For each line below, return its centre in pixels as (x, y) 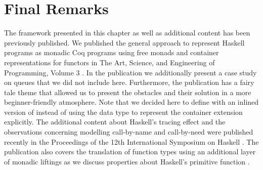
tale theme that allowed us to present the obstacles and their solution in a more (128, 92)
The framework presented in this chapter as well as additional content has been (127, 33)
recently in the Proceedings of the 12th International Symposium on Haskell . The (131, 141)
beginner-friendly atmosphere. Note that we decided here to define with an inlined (131, 102)
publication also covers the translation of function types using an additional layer (130, 152)
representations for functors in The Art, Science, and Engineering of (109, 62)
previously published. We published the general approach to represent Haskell (124, 42)
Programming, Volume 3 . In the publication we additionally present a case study (130, 72)
